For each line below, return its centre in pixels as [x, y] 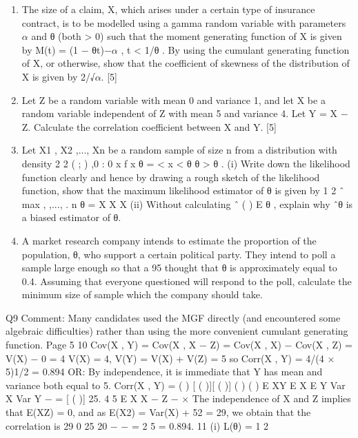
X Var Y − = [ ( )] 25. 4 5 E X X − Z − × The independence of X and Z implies [178, 398]
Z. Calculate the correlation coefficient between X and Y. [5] [149, 126]
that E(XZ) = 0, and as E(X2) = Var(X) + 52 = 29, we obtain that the [158, 412]
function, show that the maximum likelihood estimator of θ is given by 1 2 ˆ [183, 190]
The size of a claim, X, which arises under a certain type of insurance [168, 9]
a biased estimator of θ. [71, 217]
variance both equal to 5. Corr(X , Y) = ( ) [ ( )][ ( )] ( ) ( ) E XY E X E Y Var [176, 385]
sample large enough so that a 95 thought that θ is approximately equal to [179, 268]
